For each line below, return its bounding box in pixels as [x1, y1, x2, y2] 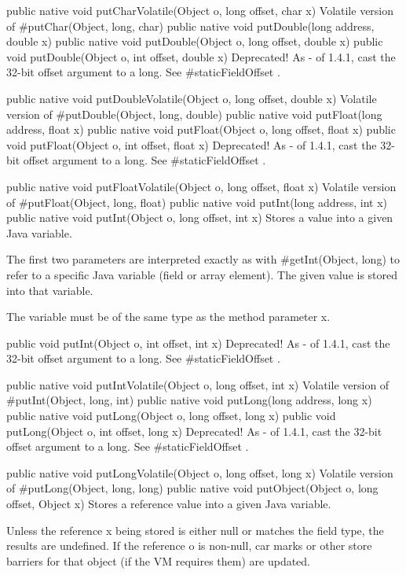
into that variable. [6, 282, 93, 298]
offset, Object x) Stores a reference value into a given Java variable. [6, 496, 331, 512]
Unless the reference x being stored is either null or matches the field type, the [6, 522, 384, 538]
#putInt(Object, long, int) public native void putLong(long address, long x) [6, 392, 372, 408]
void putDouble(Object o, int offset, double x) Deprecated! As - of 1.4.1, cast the [6, 48, 396, 65]
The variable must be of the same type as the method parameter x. [6, 308, 331, 325]
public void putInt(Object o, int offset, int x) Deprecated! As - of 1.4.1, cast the [6, 334, 390, 351]
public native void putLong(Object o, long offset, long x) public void [6, 407, 336, 424]
